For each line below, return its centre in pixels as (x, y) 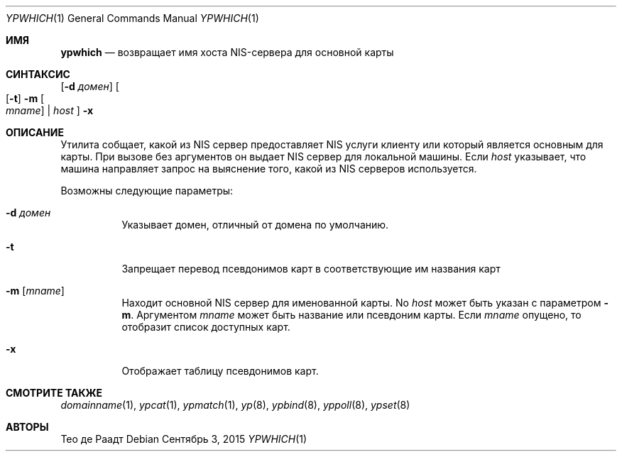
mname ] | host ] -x (50, 110)
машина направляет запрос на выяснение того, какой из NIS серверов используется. (269, 169)
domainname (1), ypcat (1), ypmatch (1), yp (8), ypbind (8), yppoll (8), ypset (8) (235, 405)
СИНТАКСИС (38, 74)
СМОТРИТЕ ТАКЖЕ (54, 393)
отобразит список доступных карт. (206, 327)
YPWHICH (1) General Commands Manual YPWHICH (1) (132, 18)
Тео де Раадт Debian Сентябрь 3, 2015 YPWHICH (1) (184, 439)
